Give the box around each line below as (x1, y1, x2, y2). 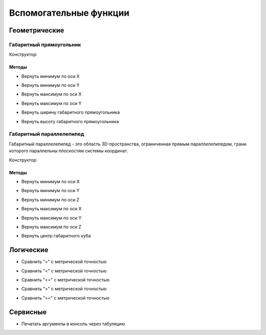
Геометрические (9, 26, 65, 34)
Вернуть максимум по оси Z (21, 224, 81, 230)
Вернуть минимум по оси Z (21, 197, 80, 202)
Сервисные (9, 308, 47, 316)
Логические (9, 246, 49, 254)
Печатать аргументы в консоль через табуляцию (21, 321, 125, 327)
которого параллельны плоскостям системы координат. (9, 148, 128, 154)
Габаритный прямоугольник (9, 41, 81, 48)
